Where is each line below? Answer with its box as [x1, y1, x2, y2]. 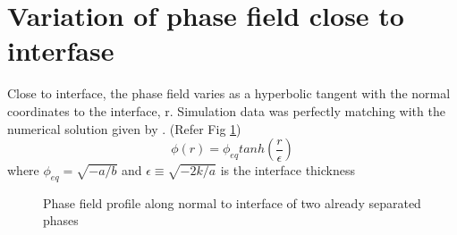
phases [43, 211, 79, 230]
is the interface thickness [220, 161, 356, 180]
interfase [7, 32, 114, 69]
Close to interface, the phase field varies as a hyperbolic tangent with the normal [7, 84, 451, 103]
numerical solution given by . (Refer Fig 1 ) [7, 119, 241, 138]
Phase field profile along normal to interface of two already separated [43, 193, 421, 212]
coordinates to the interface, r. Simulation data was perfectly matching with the [7, 101, 445, 120]
